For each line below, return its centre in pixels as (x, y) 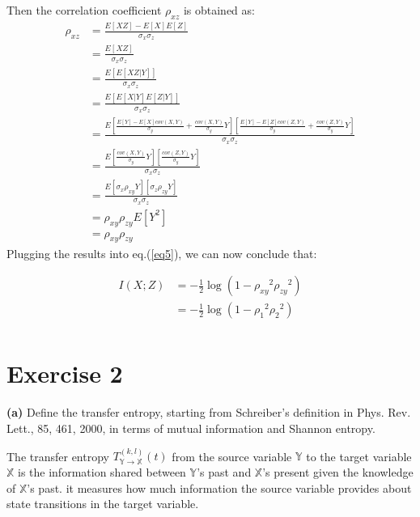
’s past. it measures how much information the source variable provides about (219, 487)
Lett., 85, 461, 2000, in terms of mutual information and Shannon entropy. (191, 428)
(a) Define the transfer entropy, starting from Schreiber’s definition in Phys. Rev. (209, 412)
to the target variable (359, 456)
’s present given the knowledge (338, 471)
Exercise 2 (65, 373)
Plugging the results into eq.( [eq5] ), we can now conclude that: (162, 253)
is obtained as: (219, 10)
